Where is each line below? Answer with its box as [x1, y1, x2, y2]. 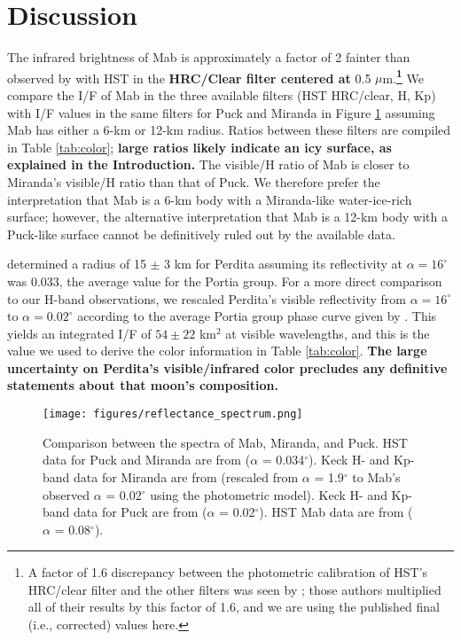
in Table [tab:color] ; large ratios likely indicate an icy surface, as [7, 137, 392, 156]
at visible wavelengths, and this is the [225, 324, 430, 342]
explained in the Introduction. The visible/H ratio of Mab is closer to [7, 155, 410, 174]
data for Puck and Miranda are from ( [43, 450, 251, 469]
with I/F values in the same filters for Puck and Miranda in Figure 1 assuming [7, 103, 435, 121]
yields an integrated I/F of [7, 324, 152, 342]
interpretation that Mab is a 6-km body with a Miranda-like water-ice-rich [7, 190, 412, 208]
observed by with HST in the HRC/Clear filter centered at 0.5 [7, 68, 371, 87]
